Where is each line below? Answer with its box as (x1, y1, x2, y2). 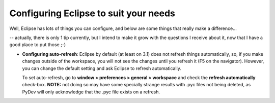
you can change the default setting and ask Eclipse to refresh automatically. (22, 65, 182, 71)
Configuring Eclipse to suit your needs (9, 8, 176, 19)
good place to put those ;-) (9, 42, 66, 48)
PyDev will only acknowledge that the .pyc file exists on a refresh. (22, 89, 160, 95)
